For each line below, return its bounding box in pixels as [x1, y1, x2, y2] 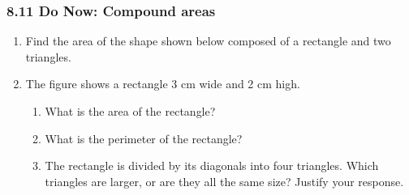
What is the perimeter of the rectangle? [45, 129, 243, 146]
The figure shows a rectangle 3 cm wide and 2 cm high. [25, 75, 300, 92]
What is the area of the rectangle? [45, 103, 216, 119]
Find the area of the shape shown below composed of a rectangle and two [25, 32, 391, 49]
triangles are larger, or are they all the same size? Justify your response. [45, 172, 404, 189]
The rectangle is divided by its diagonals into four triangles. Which [45, 157, 379, 174]
